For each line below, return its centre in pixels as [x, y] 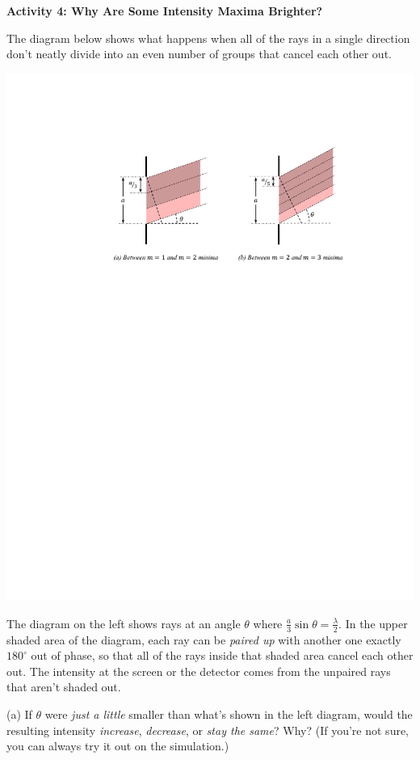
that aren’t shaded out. [64, 687]
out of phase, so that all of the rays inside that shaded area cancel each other [222, 655]
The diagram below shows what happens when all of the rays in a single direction [208, 38]
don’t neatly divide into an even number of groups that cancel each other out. [199, 54]
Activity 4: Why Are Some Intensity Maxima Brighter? [165, 11]
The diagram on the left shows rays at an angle [124, 623]
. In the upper [373, 623]
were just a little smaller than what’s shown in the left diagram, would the [229, 714]
